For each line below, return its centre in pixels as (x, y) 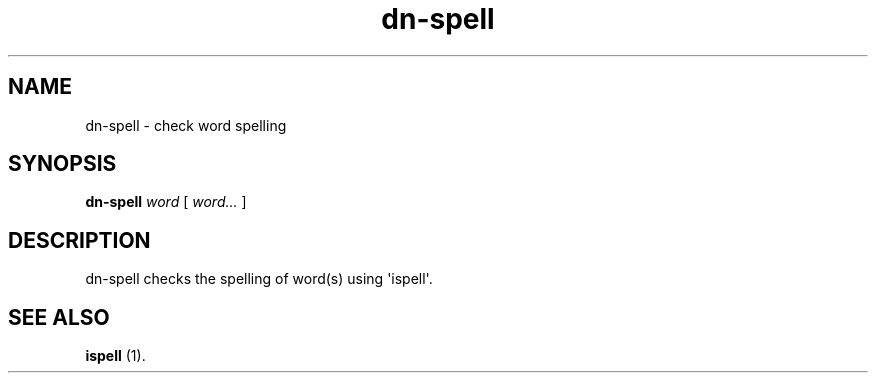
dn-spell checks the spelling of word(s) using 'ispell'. (259, 279)
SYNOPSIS (62, 164)
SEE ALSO (59, 317)
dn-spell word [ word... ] (166, 202)
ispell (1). (115, 356)
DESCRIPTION (79, 240)
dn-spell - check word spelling (186, 125)
